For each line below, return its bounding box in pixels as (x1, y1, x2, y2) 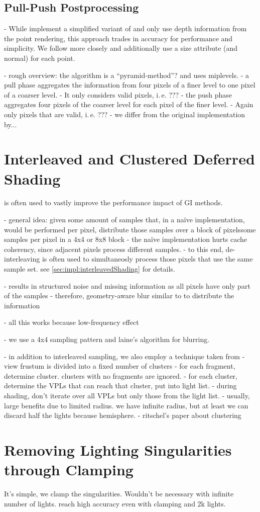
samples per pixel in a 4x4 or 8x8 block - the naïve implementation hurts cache (4, 234, 247, 244)
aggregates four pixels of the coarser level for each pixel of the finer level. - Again (4, 99, 253, 110)
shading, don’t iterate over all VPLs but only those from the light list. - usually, (4, 390, 250, 400)
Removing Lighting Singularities (4, 439, 232, 460)
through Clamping (4, 459, 134, 480)
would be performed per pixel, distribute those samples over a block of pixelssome (4, 224, 256, 234)
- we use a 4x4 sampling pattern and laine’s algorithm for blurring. (4, 333, 210, 344)
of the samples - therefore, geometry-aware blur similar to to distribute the (4, 290, 234, 301)
